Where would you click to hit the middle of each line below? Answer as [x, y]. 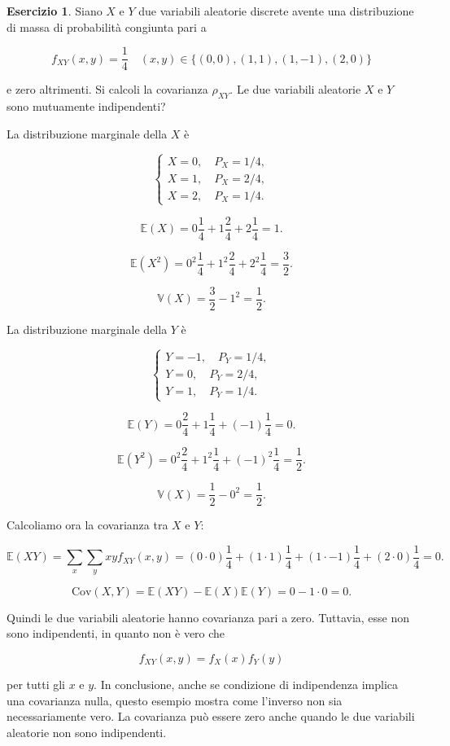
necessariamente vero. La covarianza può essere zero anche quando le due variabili [211, 716]
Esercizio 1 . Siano [55, 11]
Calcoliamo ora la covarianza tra [87, 525]
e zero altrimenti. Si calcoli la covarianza [107, 89]
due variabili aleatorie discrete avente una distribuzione [276, 11]
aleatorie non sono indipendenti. [87, 732]
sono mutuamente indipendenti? [86, 106]
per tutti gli [36, 684]
